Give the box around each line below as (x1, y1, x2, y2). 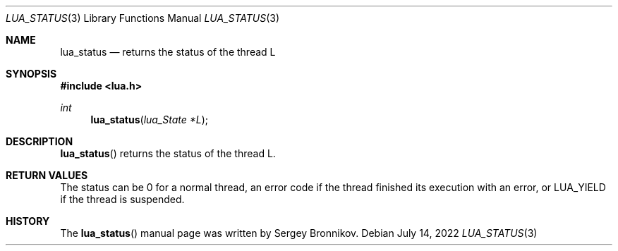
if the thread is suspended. (60, 193, 185, 205)
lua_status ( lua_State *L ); (90, 114, 209, 125)
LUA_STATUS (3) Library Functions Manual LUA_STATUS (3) (6, 12, 280, 24)
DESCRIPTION (6, 135, 73, 147)
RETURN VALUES (6, 169, 88, 181)
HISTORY (6, 215, 50, 227)
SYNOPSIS (6, 68, 57, 80)
